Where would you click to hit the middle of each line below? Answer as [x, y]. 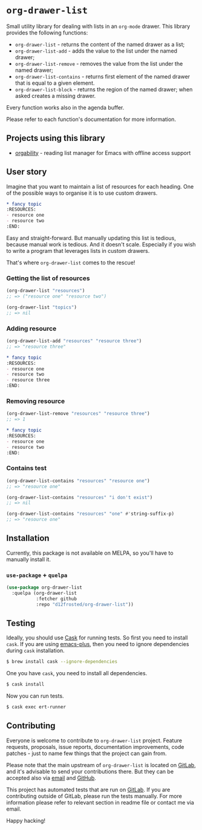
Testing [21, 623]
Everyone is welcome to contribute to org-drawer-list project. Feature [94, 740]
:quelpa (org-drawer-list [44, 593]
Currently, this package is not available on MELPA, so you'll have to [90, 553]
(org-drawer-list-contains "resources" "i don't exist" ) [80, 497]
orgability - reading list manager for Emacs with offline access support [103, 152]
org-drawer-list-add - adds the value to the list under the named [96, 51]
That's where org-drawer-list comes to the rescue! [71, 263]
